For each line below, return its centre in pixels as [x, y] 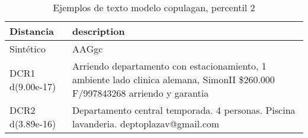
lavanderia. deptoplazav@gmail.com [146, 124]
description [99, 31]
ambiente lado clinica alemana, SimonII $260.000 [174, 79]
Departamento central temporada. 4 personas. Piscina [184, 110]
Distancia [32, 31]
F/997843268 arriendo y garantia [141, 93]
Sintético [28, 49]
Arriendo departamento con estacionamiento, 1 [169, 66]
